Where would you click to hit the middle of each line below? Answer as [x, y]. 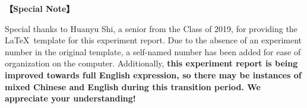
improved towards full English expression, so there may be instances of [153, 74]
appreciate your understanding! [70, 98]
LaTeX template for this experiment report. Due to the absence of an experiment [153, 40]
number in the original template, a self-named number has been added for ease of [153, 51]
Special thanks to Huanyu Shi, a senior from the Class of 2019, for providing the [151, 28]
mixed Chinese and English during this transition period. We [133, 86]
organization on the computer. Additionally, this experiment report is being [151, 63]
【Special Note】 [40, 8]
